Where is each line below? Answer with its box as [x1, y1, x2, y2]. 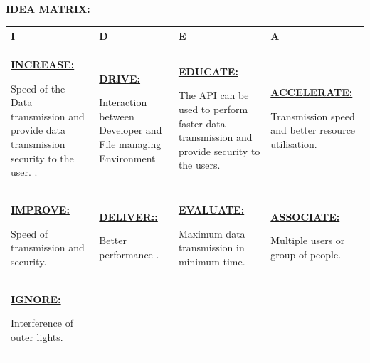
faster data [178, 115, 226, 130]
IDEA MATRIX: [6, 1, 90, 16]
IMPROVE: [11, 201, 70, 216]
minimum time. [178, 253, 245, 268]
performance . [99, 246, 159, 261]
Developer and [99, 122, 162, 137]
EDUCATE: [178, 63, 238, 78]
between [99, 108, 134, 123]
